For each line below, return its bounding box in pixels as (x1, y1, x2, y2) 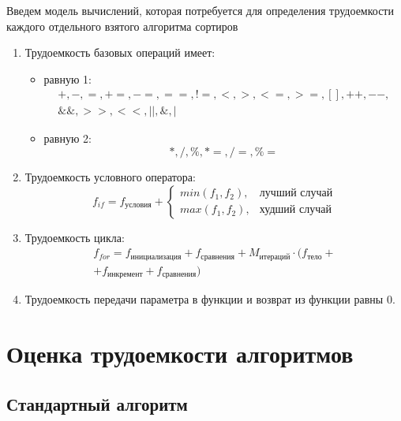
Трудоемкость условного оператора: (24, 169, 196, 185)
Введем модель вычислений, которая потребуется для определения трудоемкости (6, 2, 394, 18)
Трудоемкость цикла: (24, 229, 125, 245)
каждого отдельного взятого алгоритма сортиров (6, 17, 238, 34)
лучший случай (259, 188, 333, 199)
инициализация (130, 252, 182, 261)
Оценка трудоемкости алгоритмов (6, 337, 354, 369)
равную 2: (43, 130, 92, 147)
